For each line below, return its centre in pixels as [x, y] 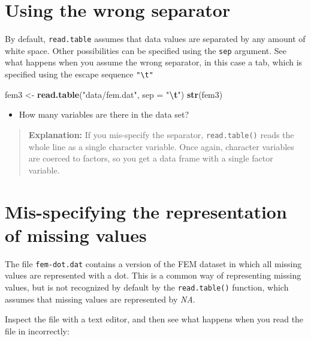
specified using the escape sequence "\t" [79, 74]
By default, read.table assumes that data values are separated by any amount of [155, 39]
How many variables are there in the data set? [104, 114]
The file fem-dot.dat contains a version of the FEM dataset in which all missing [153, 263]
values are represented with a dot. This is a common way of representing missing [153, 275]
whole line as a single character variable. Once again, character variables [161, 146]
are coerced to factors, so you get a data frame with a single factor [151, 158]
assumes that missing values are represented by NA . [100, 299]
